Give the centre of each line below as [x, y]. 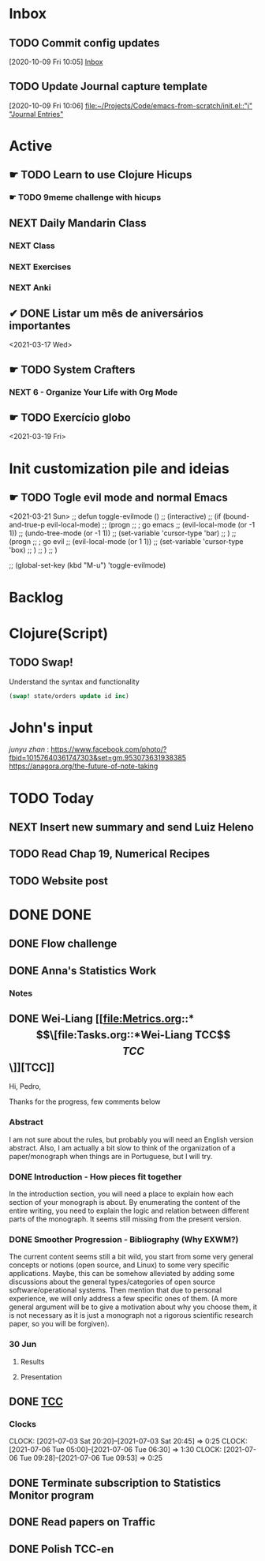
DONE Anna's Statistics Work [83, 971]
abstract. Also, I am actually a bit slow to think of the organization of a [122, 1148]
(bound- [236, 516]
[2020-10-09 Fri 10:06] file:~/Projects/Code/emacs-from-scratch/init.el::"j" [131, 105]
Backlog [36, 597]
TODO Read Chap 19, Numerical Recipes [110, 854]
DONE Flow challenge [63, 944]
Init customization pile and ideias [119, 469]
